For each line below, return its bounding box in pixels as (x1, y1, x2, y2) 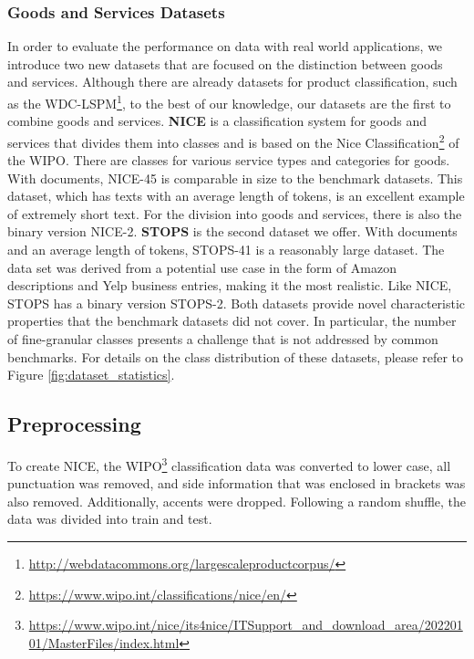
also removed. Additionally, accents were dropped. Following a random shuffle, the (7, 491, 467, 510)
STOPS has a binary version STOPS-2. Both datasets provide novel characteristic (7, 293, 466, 312)
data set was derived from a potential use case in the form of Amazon (7, 257, 397, 277)
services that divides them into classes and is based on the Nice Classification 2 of (7, 130, 459, 152)
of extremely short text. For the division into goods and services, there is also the (7, 204, 462, 223)
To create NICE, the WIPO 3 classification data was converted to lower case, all (7, 454, 451, 475)
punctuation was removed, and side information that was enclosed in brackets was (7, 474, 466, 493)
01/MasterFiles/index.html (28, 633, 180, 652)
